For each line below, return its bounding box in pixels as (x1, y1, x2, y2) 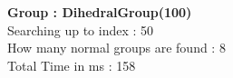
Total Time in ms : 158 (7, 55, 136, 74)
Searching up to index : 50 (7, 20, 154, 39)
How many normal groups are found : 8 (7, 38, 226, 57)
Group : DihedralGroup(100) (7, 3, 192, 21)
